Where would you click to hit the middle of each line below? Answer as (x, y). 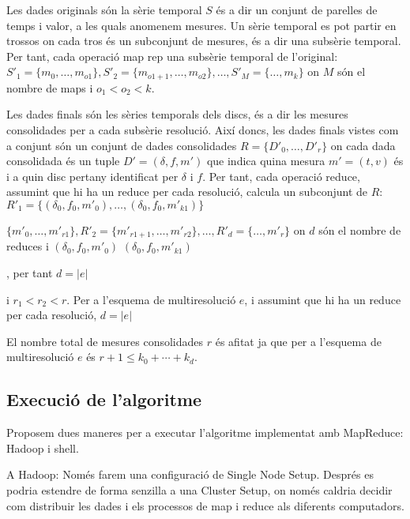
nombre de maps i (50, 87)
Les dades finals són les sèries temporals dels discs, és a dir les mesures (177, 114)
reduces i (28, 246)
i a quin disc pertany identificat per (92, 176)
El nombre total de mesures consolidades (105, 341)
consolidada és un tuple (63, 161)
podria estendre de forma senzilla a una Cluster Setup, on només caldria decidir (199, 489)
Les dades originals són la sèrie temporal (104, 9)
